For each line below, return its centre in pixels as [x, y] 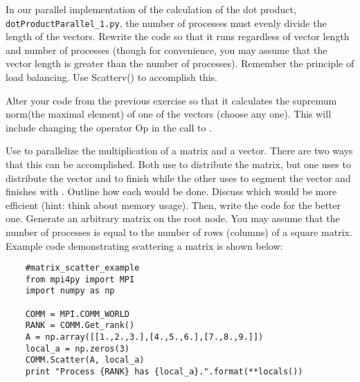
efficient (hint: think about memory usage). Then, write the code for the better [173, 204]
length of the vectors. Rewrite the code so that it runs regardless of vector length [178, 36]
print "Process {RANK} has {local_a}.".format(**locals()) [164, 372]
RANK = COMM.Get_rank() [80, 326]
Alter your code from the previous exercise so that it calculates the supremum [171, 100]
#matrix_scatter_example [82, 268]
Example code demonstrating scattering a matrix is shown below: [144, 245]
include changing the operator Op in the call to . [109, 127]
